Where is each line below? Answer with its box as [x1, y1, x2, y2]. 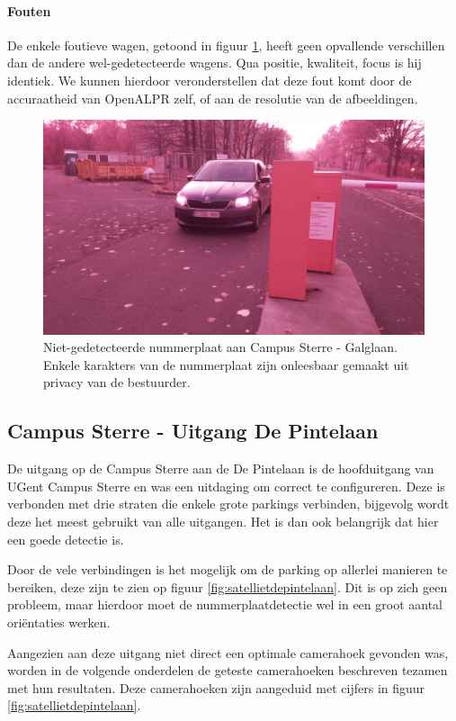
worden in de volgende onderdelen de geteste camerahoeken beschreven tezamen [7, 661, 448, 680]
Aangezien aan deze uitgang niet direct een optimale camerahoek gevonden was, [7, 643, 449, 662]
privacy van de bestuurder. [43, 373, 191, 392]
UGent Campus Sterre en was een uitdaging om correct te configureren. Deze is [7, 476, 445, 495]
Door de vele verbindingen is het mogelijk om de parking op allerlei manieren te [7, 560, 448, 579]
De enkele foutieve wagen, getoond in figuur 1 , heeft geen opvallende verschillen [7, 35, 445, 54]
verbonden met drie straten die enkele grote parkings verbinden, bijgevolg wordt [7, 494, 450, 513]
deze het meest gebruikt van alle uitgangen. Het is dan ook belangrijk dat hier [7, 512, 439, 531]
